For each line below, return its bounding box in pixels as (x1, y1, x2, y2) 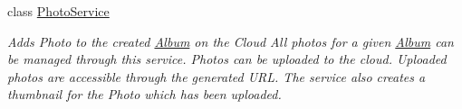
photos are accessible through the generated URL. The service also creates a (7, 67, 426, 86)
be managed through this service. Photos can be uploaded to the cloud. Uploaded (7, 50, 447, 68)
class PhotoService (7, 2, 110, 20)
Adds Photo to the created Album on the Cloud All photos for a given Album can (7, 32, 454, 50)
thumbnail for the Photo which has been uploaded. (7, 85, 282, 104)
